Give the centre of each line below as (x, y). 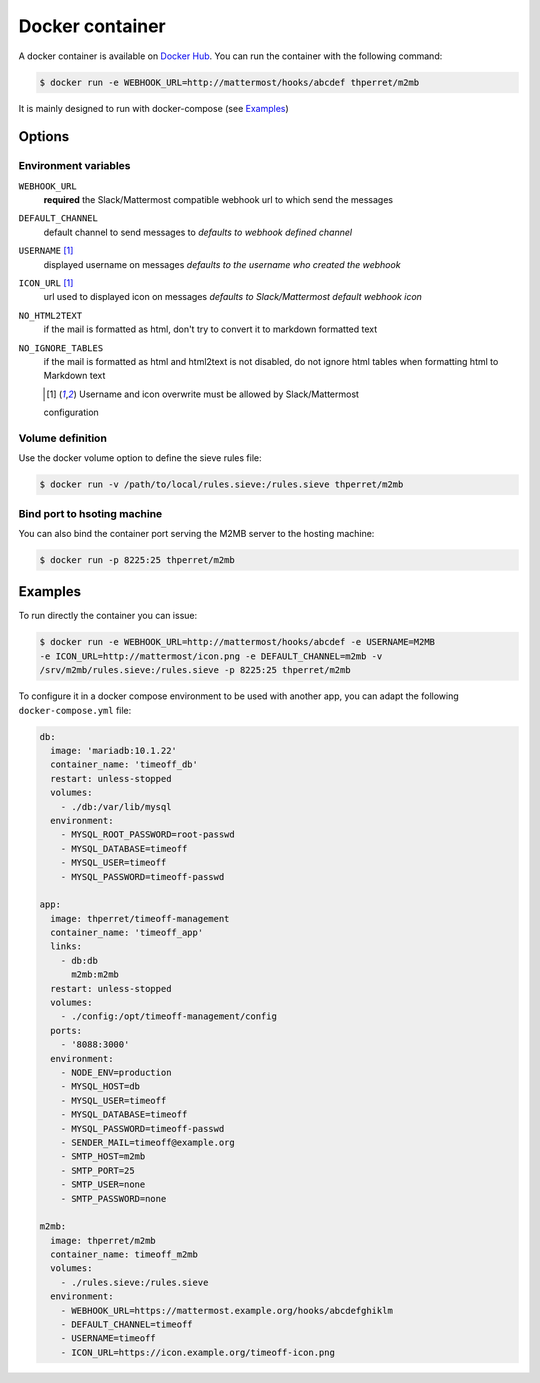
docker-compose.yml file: (75, 710)
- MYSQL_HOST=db (100, 1086)
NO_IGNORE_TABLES (61, 348)
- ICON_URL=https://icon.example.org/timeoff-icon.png (197, 1352)
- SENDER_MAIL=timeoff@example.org (147, 1142)
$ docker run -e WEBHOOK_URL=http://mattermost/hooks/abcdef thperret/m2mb (229, 82)
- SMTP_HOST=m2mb (103, 1156)
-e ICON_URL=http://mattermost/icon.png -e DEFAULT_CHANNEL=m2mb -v (211, 656)
